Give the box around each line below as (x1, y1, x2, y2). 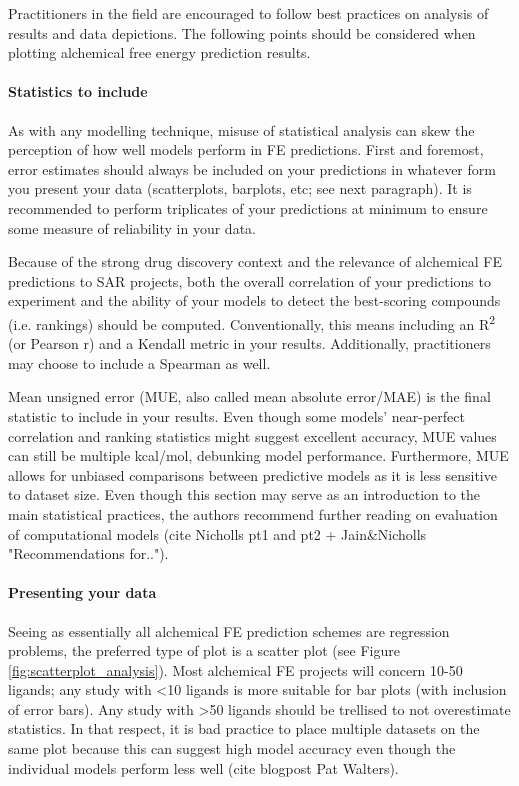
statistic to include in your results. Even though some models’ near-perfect (8, 405, 465, 426)
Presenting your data (8, 582, 157, 603)
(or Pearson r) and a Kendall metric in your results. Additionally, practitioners (8, 333, 491, 354)
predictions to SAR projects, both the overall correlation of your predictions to (8, 270, 491, 291)
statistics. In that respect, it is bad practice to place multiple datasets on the (8, 718, 480, 739)
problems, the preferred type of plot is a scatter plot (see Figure (8, 640, 400, 661)
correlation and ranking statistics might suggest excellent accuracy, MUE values (8, 425, 497, 446)
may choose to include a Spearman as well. (8, 352, 271, 373)
